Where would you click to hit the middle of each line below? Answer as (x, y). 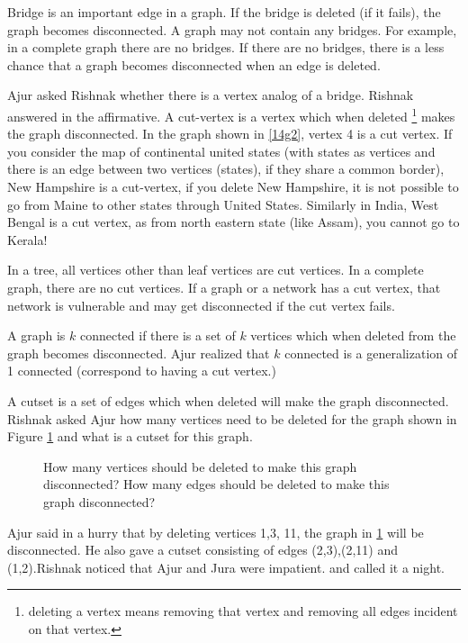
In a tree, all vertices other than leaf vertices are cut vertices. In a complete (216, 270)
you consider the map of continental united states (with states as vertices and (221, 151)
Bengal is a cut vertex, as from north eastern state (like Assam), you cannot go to (234, 222)
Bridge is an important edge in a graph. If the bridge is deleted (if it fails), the (224, 12)
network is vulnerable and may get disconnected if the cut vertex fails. (201, 305)
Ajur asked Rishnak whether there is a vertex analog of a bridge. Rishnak (211, 95)
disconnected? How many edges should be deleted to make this (216, 484)
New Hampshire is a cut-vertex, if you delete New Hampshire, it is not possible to (233, 186)
